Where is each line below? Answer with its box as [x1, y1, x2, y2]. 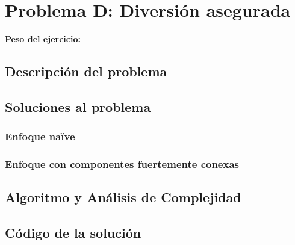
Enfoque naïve [5, 129, 75, 144]
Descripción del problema [5, 62, 167, 81]
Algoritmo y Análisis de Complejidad [5, 188, 241, 206]
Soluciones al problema [5, 97, 151, 116]
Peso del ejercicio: [5, 33, 81, 45]
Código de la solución [5, 223, 141, 242]
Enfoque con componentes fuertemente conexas [5, 157, 239, 172]
